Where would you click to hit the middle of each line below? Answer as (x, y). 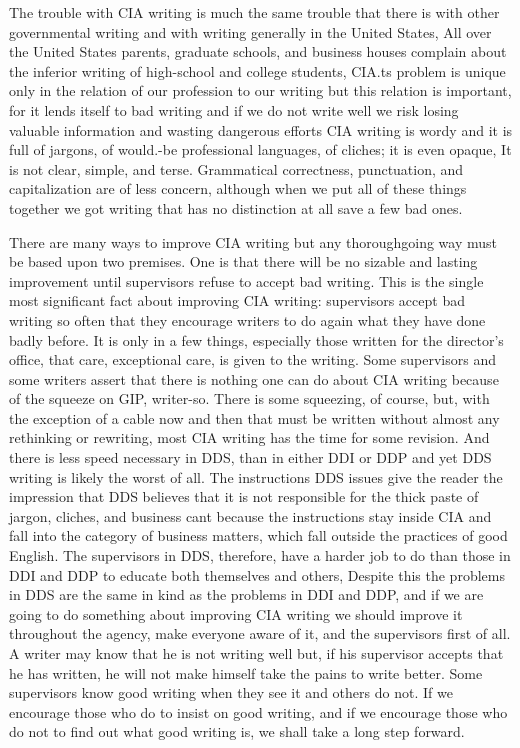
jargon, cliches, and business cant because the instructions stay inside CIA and (250, 515)
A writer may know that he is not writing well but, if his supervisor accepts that (256, 653)
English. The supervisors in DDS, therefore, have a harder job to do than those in (260, 555)
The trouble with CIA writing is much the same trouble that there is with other (254, 12)
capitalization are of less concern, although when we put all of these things (238, 188)
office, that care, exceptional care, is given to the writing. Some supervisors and (252, 359)
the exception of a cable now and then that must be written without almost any (254, 417)
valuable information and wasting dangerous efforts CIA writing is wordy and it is (261, 129)
